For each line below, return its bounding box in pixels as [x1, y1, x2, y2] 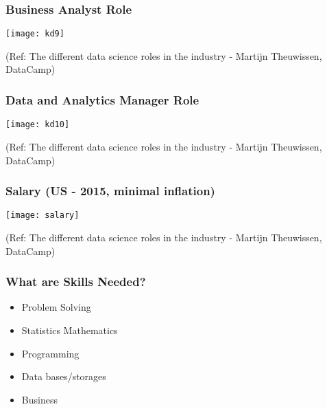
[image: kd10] [5, 120, 70, 130]
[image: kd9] [5, 29, 64, 39]
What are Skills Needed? [5, 273, 146, 290]
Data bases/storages [21, 369, 106, 384]
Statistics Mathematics [21, 323, 118, 337]
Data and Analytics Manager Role [5, 91, 199, 108]
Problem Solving [21, 300, 91, 314]
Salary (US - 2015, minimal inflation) [5, 182, 215, 199]
